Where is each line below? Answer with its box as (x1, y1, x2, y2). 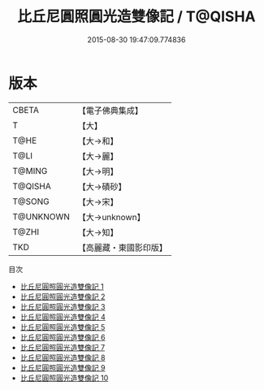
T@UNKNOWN (12, 210, 71, 222)
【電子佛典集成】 (77, 105, 144, 116)
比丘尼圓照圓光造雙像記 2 (19, 292, 106, 301)
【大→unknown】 (77, 211, 145, 223)
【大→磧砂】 (77, 180, 127, 192)
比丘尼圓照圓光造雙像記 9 (19, 362, 106, 372)
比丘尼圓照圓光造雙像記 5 (19, 322, 106, 331)
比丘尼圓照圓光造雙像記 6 (19, 332, 106, 342)
